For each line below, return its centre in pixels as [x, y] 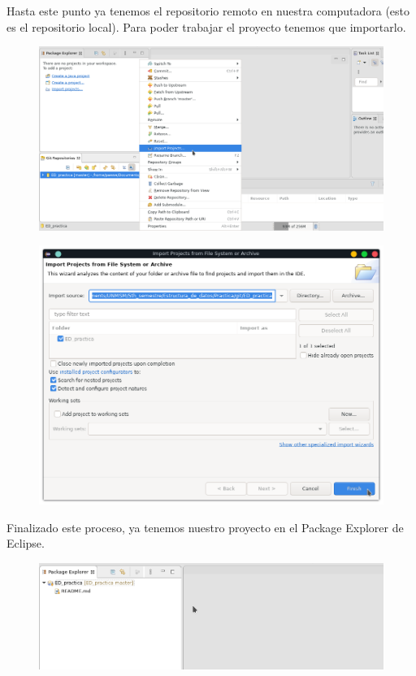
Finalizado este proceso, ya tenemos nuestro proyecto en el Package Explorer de [205, 527]
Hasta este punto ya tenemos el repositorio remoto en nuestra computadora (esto [208, 11]
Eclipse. [26, 543]
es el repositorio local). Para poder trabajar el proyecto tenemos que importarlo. [206, 26]
